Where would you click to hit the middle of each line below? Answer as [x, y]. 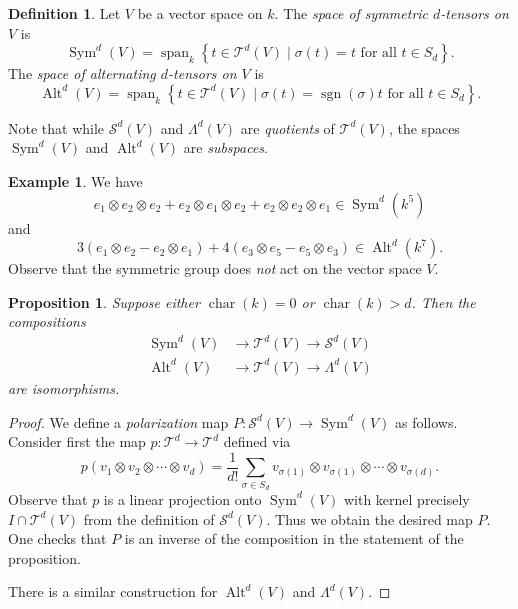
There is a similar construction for [113, 591]
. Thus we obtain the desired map [369, 518]
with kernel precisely [406, 498]
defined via [257, 441]
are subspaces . [225, 147]
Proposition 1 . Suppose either [104, 301]
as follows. [426, 421]
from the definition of [149, 518]
